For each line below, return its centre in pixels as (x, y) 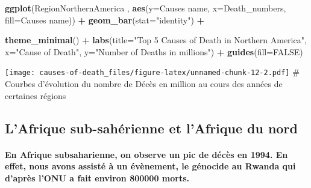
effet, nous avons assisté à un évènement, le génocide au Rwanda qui (150, 166)
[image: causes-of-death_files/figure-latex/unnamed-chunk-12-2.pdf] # (152, 72)
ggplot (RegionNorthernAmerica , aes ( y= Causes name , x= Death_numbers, (146, 8)
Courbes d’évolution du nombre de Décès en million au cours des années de (144, 84)
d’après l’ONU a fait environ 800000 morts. (97, 177)
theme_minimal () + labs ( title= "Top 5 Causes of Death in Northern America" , (156, 40)
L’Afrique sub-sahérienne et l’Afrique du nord (151, 128)
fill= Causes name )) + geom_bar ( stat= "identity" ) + (105, 20)
